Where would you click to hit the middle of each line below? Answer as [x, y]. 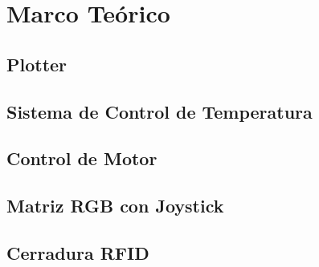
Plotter [37, 64]
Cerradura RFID [78, 252]
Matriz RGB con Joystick [115, 206]
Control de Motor [82, 158]
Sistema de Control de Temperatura [159, 111]
